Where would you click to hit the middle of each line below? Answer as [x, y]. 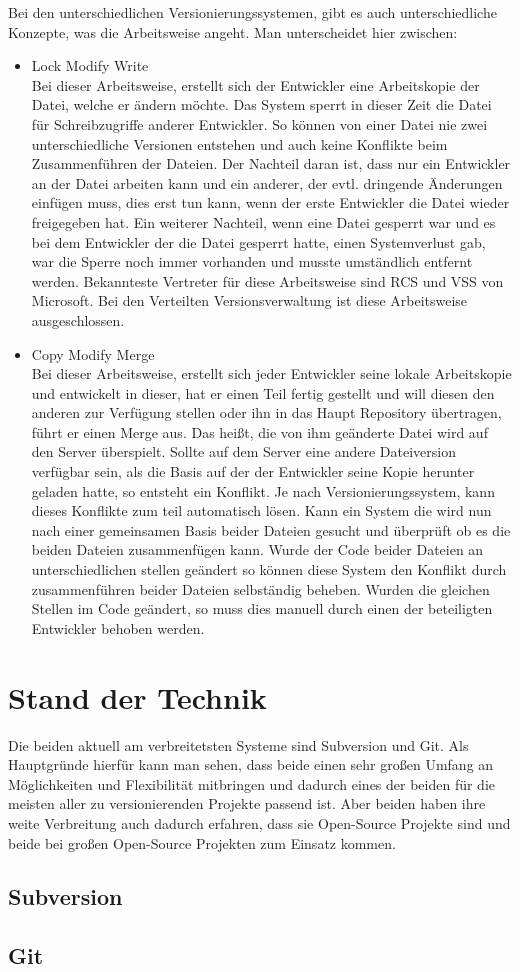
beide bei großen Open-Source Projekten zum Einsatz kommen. [202, 842]
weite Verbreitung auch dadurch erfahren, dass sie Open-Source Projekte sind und [259, 822]
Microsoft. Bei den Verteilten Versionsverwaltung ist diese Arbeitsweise [249, 300]
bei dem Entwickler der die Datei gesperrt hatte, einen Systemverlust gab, [258, 241]
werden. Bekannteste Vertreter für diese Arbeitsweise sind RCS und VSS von [267, 280]
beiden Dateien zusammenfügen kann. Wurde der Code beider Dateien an [257, 549]
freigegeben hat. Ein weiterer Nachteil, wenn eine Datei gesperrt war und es [263, 221]
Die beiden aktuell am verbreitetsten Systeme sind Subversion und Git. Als [238, 744]
